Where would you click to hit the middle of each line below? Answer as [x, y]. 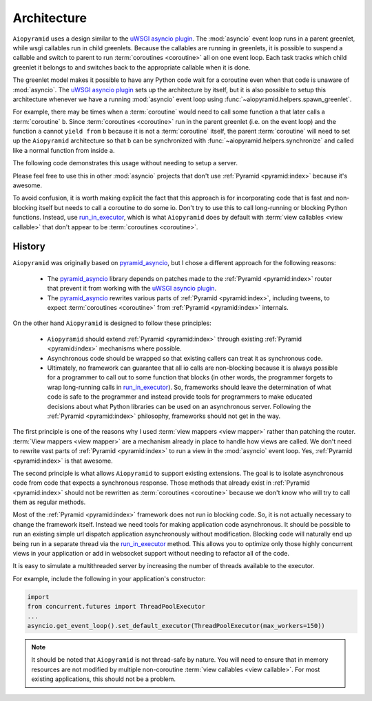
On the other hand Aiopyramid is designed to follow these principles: [112, 323]
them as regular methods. [49, 502]
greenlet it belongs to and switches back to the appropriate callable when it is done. [132, 67]
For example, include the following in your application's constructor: [109, 578]
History [29, 247]
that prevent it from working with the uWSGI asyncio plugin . [132, 289]
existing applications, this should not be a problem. [103, 679]
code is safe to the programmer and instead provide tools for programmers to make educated [180, 397]
